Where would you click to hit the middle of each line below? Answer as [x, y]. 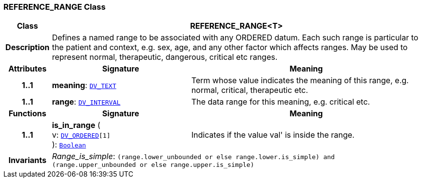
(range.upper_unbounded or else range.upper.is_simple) [153, 165]
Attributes [28, 69]
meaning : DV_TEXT [84, 85]
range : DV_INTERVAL [86, 102]
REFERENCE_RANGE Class [55, 7]
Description [28, 47]
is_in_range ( [76, 125]
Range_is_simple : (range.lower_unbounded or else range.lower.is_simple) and [193, 156]
